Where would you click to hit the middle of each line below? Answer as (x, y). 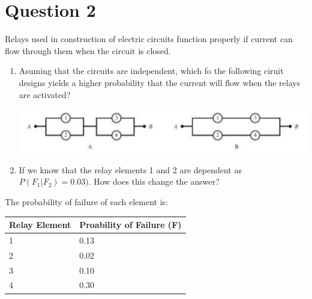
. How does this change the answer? (154, 181)
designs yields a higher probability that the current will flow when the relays (160, 82)
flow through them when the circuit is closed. (88, 50)
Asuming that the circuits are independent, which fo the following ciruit (151, 71)
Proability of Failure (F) (130, 225)
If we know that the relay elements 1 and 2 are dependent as (130, 169)
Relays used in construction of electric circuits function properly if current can (149, 39)
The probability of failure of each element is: (86, 202)
